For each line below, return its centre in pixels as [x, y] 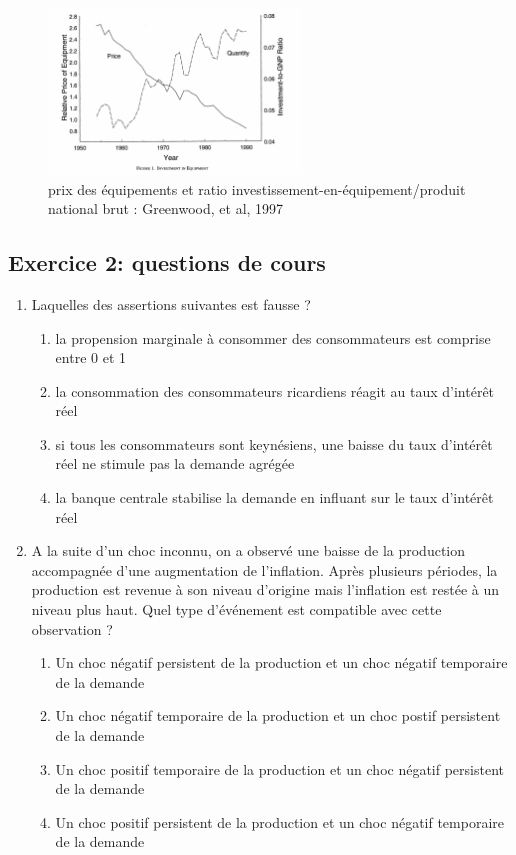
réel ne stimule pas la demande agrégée [175, 463]
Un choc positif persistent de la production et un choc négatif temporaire [279, 821]
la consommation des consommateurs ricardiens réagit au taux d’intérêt [275, 390]
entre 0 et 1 [90, 357]
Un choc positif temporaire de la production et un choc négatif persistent [279, 768]
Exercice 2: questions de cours [167, 262]
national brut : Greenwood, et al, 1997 [166, 208]
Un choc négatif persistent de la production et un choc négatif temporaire [281, 662]
